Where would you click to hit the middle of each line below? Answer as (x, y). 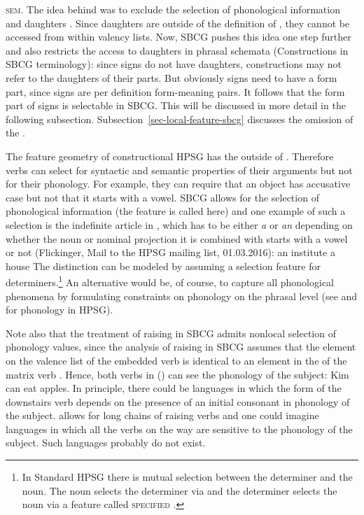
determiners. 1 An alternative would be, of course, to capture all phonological (170, 281)
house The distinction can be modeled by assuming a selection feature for (163, 266)
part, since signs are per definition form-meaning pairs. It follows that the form (175, 91)
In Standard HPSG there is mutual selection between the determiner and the (187, 477)
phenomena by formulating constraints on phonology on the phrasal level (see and (182, 296)
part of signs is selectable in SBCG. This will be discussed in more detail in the (176, 105)
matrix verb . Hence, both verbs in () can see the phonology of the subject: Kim (177, 374)
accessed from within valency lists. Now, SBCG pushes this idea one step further (178, 37)
